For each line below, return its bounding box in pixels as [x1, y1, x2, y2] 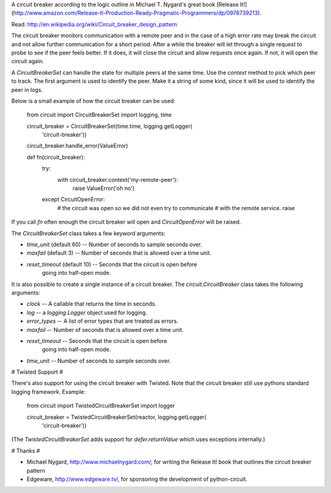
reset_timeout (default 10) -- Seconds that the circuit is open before [26, 260, 197, 268]
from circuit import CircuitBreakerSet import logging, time [26, 111, 172, 119]
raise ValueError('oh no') [72, 184, 135, 192]
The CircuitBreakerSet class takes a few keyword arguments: [11, 230, 165, 237]
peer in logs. [11, 86, 43, 93]
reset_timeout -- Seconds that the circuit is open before [26, 337, 167, 344]
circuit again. [11, 58, 44, 65]
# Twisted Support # [11, 368, 63, 376]
